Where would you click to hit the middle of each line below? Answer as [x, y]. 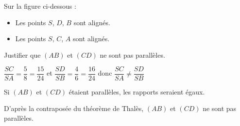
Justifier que [22, 55]
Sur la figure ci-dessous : [40, 6]
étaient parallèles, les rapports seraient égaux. [137, 92]
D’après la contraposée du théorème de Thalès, [74, 108]
